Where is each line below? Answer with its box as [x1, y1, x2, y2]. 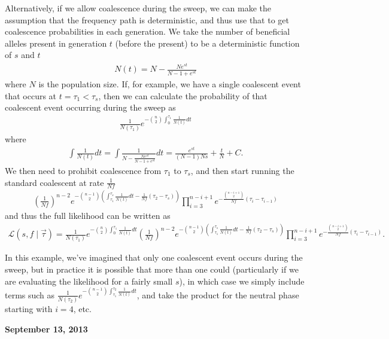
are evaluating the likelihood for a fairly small [5, 274, 173, 287]
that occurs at [5, 89, 57, 102]
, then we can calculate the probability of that [98, 89, 268, 102]
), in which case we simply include [179, 274, 305, 287]
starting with [5, 303, 53, 315]
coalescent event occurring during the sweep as [5, 101, 176, 114]
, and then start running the [190, 164, 294, 177]
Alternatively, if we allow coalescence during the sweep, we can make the [5, 2, 272, 14]
